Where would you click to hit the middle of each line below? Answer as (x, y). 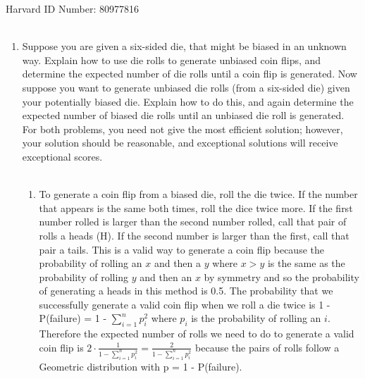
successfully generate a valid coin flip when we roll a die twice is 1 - (185, 304)
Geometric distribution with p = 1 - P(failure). (141, 366)
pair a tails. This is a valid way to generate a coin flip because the (181, 249)
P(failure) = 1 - (73, 318)
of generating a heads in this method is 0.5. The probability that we (186, 291)
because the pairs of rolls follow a (267, 347)
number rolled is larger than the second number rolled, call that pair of (193, 222)
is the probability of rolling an (256, 318)
